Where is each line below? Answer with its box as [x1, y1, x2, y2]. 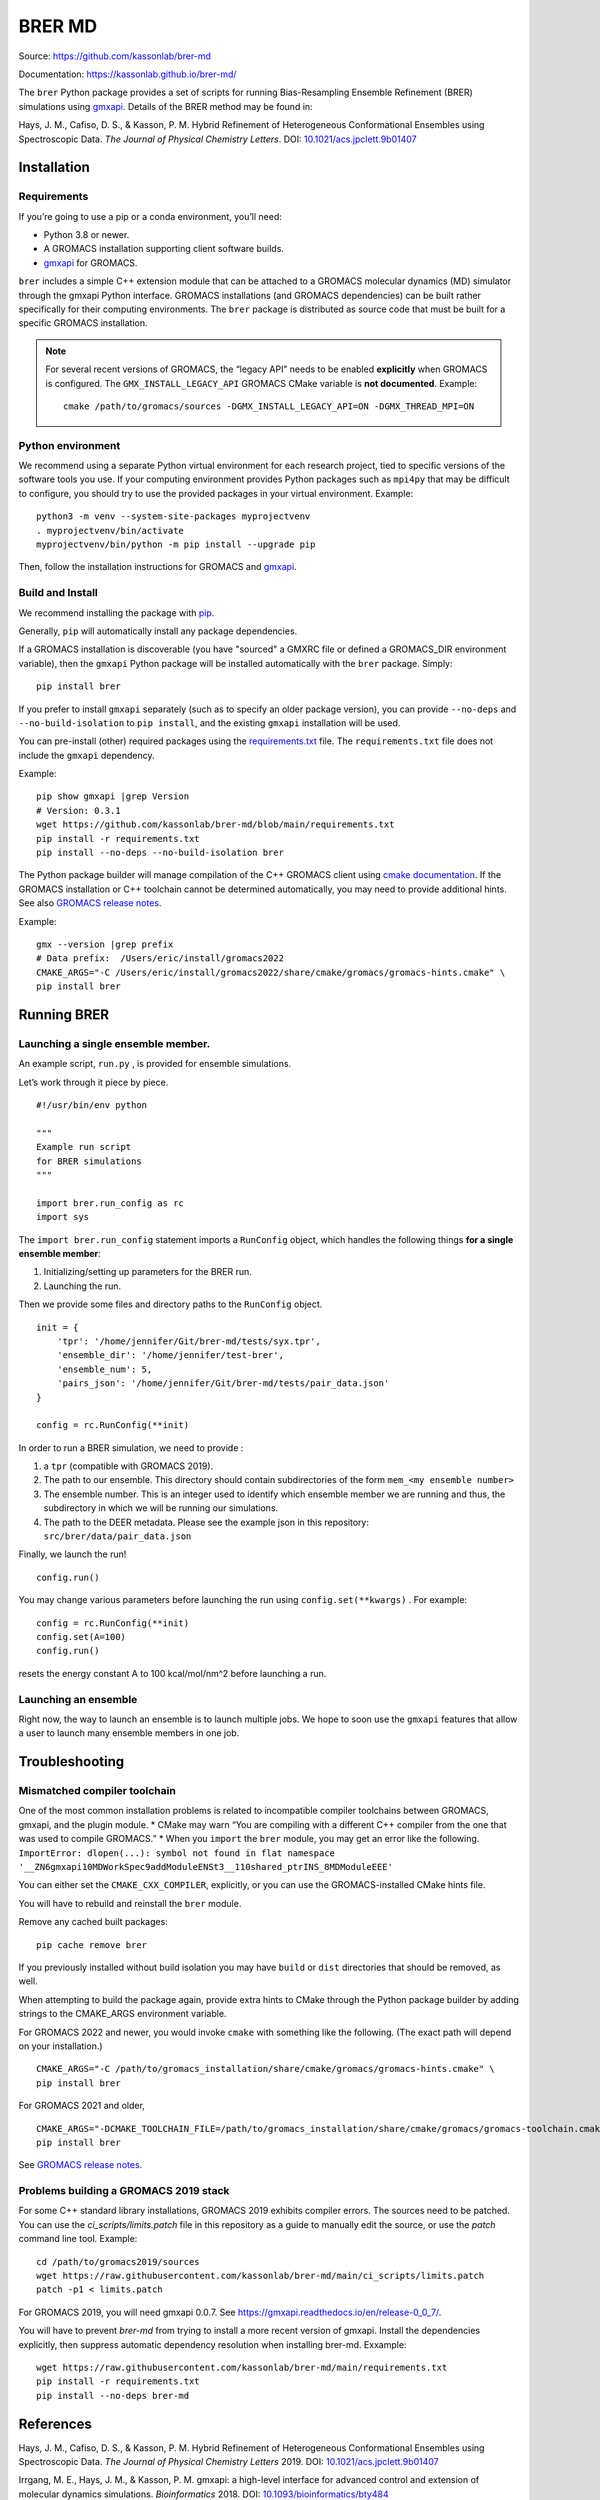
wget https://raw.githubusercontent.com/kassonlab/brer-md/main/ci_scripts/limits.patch [36, 2270, 485, 2281]
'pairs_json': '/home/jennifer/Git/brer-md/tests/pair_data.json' [56, 1378, 390, 1389]
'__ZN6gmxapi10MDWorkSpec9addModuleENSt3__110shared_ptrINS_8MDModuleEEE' [18, 1861, 394, 1873]
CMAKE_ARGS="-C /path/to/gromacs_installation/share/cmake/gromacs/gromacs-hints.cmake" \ [36, 2063, 495, 2075]
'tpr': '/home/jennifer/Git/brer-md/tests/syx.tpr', [56, 1335, 322, 1347]
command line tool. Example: [18, 2233, 138, 2245]
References [18, 2415, 92, 2432]
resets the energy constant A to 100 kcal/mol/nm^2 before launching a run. [18, 1667, 327, 1679]
